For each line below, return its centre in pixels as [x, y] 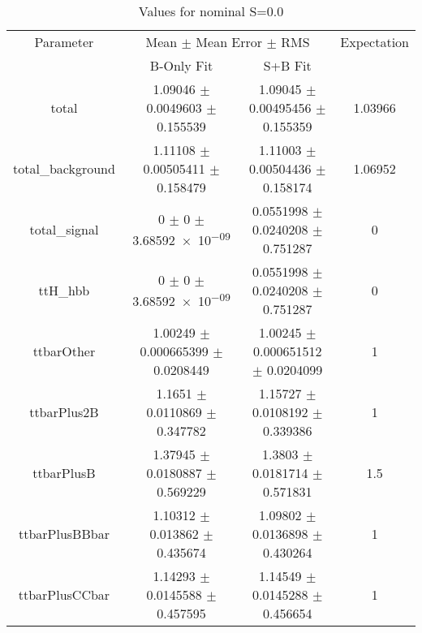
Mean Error [229, 42]
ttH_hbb [64, 290]
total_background [64, 168]
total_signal [64, 229]
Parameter [64, 42]
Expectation [375, 42]
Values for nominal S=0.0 [211, 11]
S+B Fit [287, 65]
